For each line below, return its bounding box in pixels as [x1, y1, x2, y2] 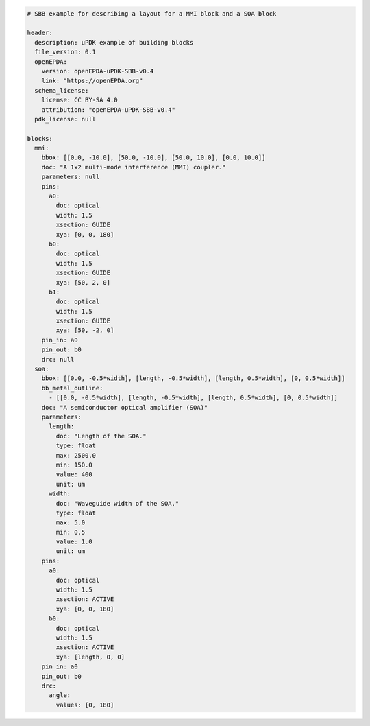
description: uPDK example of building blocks [34, 38, 194, 46]
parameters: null [41, 173, 100, 181]
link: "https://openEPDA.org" [41, 77, 143, 85]
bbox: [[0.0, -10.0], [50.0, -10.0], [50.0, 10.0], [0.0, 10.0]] [41, 154, 266, 161]
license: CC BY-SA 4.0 [41, 96, 118, 104]
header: [27, 29, 53, 37]
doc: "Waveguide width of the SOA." [56, 500, 180, 507]
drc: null [41, 355, 75, 363]
